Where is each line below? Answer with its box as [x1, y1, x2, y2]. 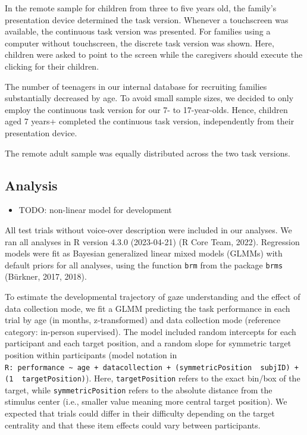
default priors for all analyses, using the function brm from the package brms [5, 258, 283, 271]
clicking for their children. [5, 60, 99, 72]
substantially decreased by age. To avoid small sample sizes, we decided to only [5, 92, 294, 104]
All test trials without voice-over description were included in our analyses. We [5, 223, 292, 236]
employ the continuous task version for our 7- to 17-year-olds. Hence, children [5, 103, 288, 115]
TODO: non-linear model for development [18, 204, 172, 216]
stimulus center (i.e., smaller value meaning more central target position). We [5, 395, 287, 408]
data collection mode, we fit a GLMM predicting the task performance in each [5, 302, 290, 314]
